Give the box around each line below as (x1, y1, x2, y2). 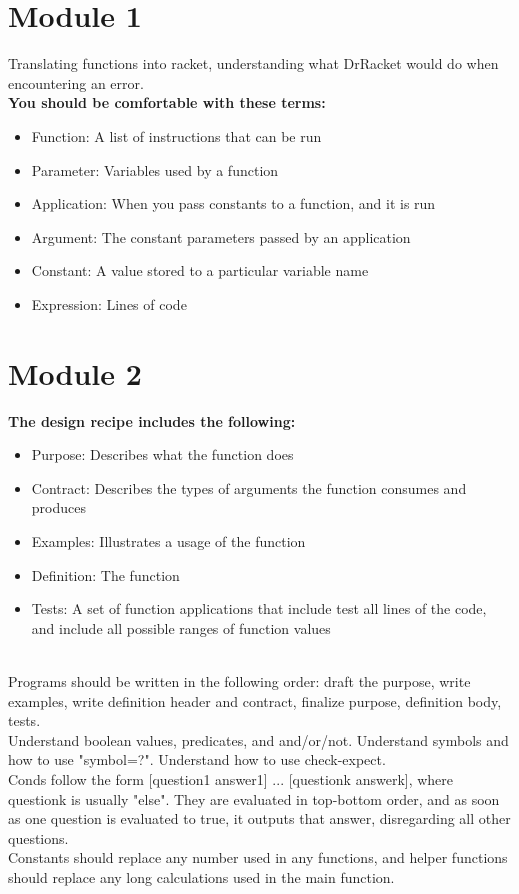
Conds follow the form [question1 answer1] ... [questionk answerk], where (8, 768, 454, 789)
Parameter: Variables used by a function (31, 159, 279, 180)
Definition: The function (31, 564, 180, 585)
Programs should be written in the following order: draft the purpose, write (8, 670, 471, 691)
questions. (8, 827, 69, 848)
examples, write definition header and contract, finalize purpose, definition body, (8, 690, 502, 711)
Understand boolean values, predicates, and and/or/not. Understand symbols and (8, 729, 509, 750)
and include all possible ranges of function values (31, 617, 331, 638)
